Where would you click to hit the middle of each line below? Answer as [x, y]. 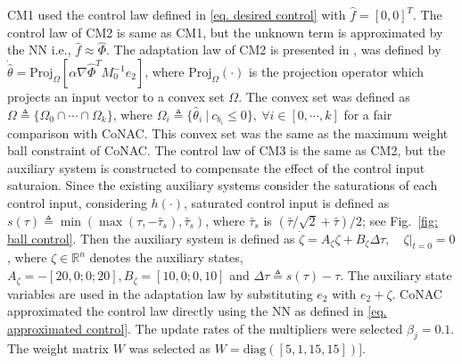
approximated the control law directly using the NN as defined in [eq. [197, 311]
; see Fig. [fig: [400, 220]
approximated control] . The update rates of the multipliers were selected [205, 328]
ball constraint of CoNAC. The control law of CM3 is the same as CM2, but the [227, 150]
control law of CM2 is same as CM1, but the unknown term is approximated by [225, 32]
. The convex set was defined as [324, 96]
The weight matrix [58, 348]
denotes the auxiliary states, [166, 257]
